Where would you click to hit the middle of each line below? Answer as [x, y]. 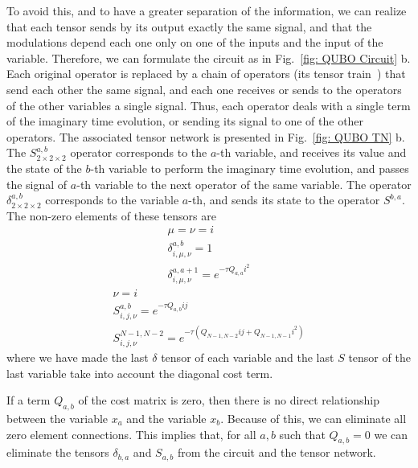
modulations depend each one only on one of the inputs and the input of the [195, 42]
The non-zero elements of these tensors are [111, 215]
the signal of [37, 184]
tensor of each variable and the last [248, 357]
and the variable [166, 418]
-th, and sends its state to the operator [284, 200]
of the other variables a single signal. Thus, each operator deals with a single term [209, 105]
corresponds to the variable [112, 200]
